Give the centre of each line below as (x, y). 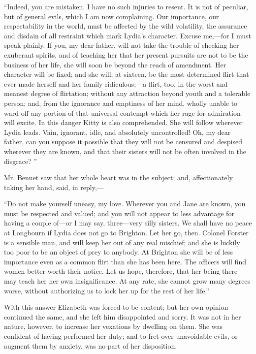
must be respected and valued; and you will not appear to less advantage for (119, 213)
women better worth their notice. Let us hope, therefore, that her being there (121, 271)
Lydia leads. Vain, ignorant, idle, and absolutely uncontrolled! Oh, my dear (117, 132)
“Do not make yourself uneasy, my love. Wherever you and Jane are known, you (125, 204)
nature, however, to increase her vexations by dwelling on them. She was (113, 326)
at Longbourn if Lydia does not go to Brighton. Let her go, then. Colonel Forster (126, 233)
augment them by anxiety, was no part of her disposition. (91, 345)
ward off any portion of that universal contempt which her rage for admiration (122, 113)
